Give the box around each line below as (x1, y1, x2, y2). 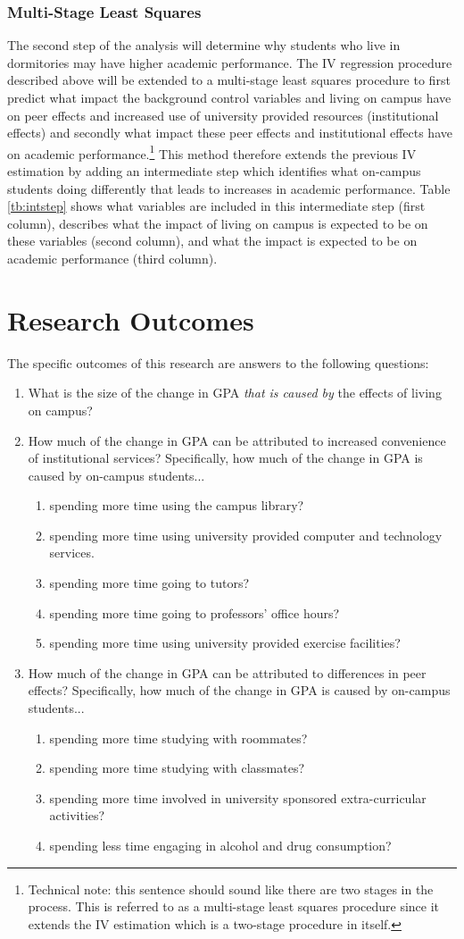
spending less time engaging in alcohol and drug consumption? (49, 836, 392, 854)
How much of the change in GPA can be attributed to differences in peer (28, 663, 427, 682)
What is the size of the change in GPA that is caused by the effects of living (28, 383, 442, 402)
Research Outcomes (7, 301, 254, 338)
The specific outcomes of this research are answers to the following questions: (7, 353, 429, 372)
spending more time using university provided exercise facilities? (49, 633, 401, 652)
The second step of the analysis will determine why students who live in (7, 36, 401, 54)
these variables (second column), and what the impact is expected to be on (7, 231, 418, 250)
